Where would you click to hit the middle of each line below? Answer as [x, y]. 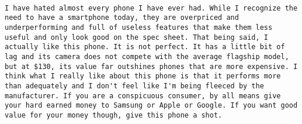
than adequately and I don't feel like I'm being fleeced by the [134, 86]
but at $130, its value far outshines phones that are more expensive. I [151, 66]
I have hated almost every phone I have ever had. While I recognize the [151, 8]
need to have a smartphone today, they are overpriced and [122, 18]
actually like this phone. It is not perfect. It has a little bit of [145, 47]
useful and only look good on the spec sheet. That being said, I [137, 37]
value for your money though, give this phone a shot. [114, 115]
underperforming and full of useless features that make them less [139, 27]
